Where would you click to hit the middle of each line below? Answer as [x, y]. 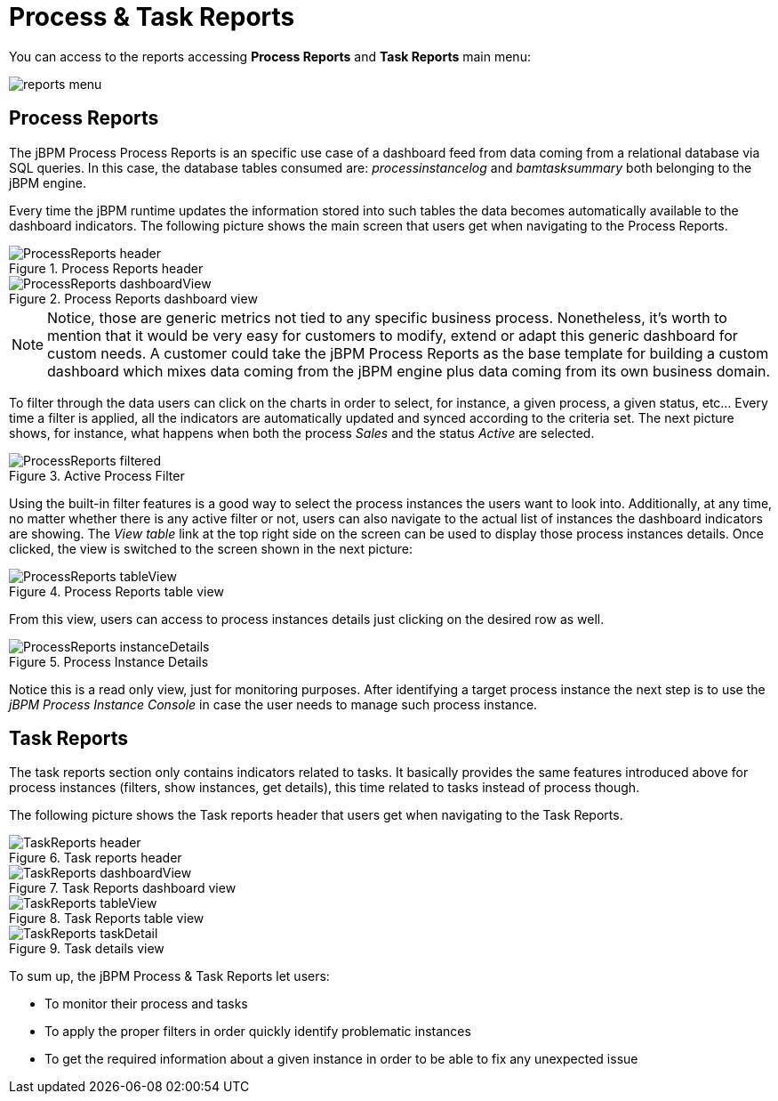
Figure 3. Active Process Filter [97, 475]
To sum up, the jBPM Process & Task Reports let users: [169, 976]
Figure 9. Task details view [87, 949]
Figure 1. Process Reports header [106, 268]
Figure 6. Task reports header [96, 858]
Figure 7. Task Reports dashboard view [123, 888]
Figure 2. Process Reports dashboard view [133, 298]
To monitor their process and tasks [146, 1004]
